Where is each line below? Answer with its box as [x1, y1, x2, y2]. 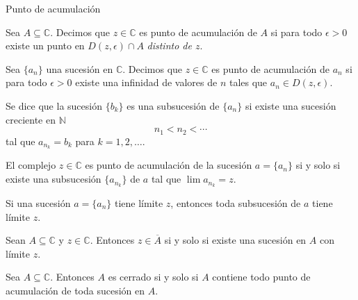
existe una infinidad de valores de [75, 75, 218, 90]
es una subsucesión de [127, 98, 220, 112]
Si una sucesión [6, 195, 71, 210]
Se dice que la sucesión [6, 98, 102, 112]
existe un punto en [6, 38, 85, 53]
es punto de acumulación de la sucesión [85, 158, 252, 172]
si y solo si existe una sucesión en [164, 233, 307, 247]
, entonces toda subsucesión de [170, 195, 301, 210]
